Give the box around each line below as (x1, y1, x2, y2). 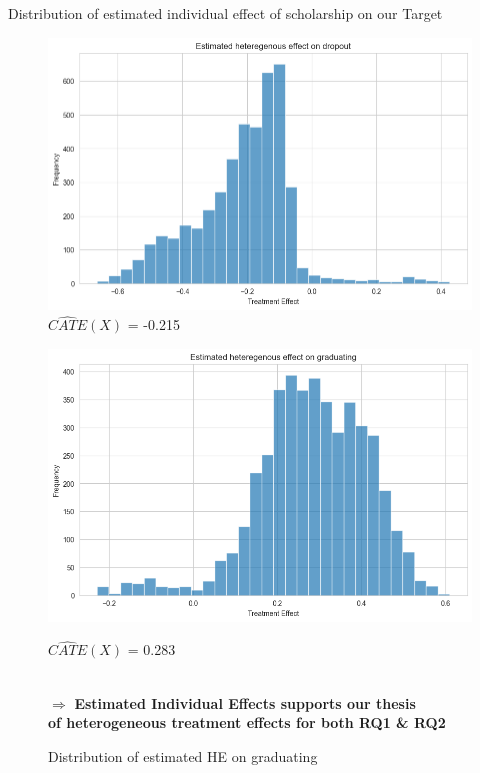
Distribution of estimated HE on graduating (48, 745, 318, 766)
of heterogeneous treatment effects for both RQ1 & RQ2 (48, 712, 446, 733)
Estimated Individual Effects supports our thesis (74, 692, 416, 713)
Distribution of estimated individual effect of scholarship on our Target (8, 3, 443, 23)
